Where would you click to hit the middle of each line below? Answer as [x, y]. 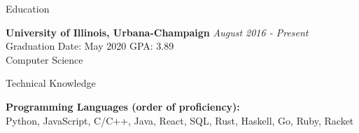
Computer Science [44, 59]
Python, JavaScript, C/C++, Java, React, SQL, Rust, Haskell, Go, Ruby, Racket [180, 120]
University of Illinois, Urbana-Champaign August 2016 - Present [157, 32]
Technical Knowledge [51, 83]
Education [28, 8]
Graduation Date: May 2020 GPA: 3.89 [90, 46]
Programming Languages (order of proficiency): [123, 106]
